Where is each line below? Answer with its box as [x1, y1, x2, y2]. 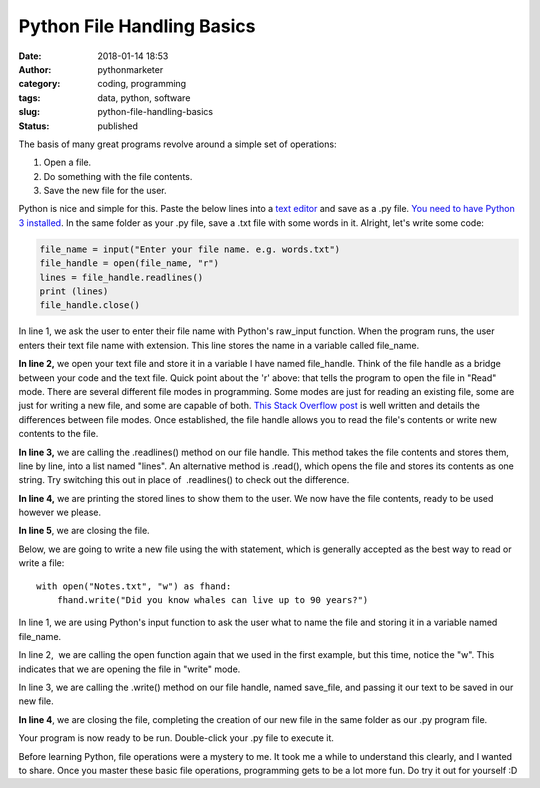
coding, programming [97, 78, 187, 90]
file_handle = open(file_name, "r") [39, 258, 220, 269]
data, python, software [97, 91, 191, 104]
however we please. [18, 506, 102, 519]
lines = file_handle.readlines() [39, 271, 204, 283]
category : [18, 78, 61, 90]
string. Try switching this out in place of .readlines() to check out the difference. [18, 474, 350, 486]
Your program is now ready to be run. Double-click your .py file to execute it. [18, 732, 334, 744]
